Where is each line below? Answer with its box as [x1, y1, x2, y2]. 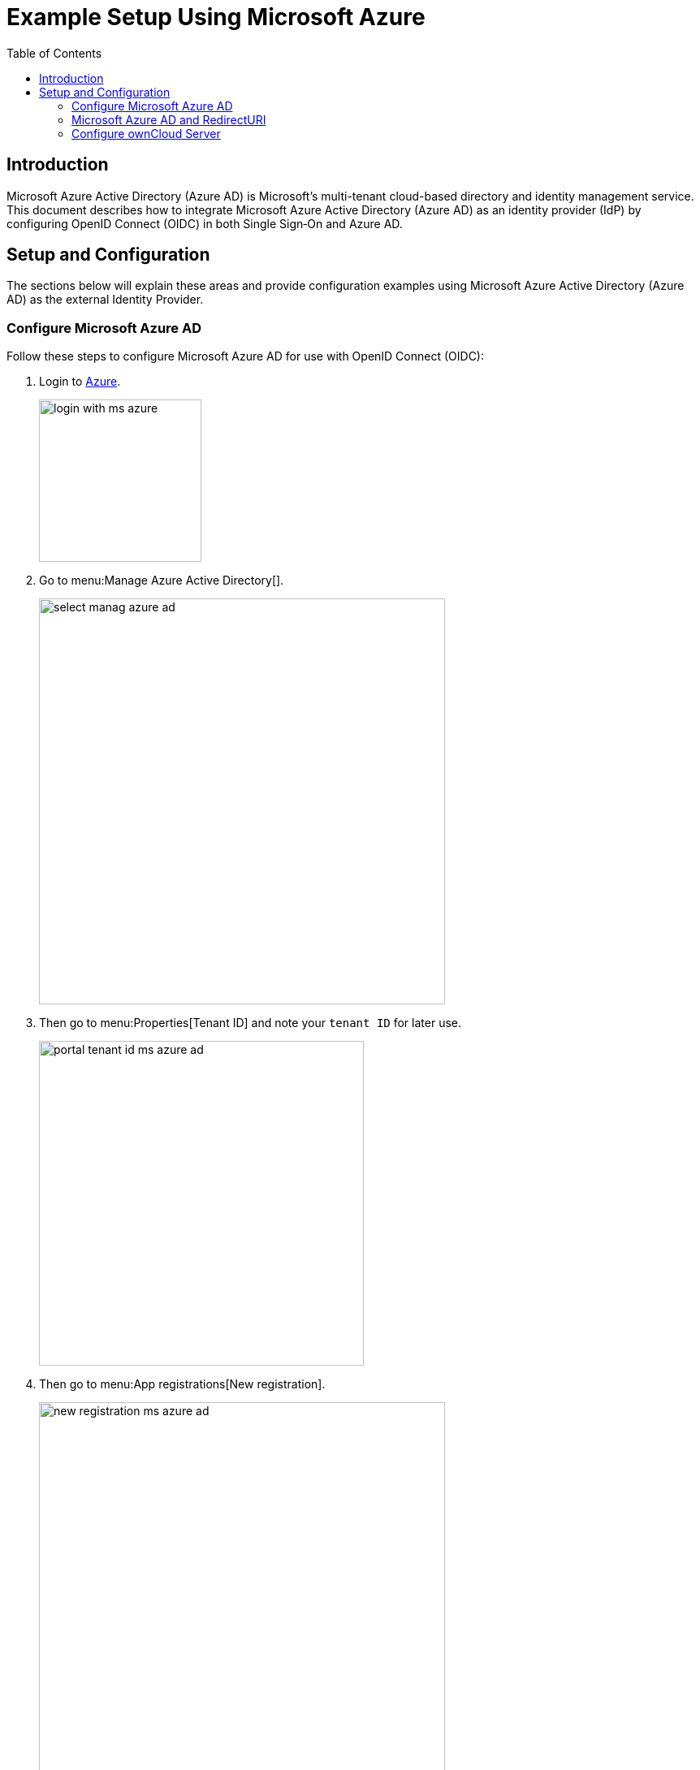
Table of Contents [6, 45, 102, 60]
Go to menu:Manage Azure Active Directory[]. [39, 573, 284, 588]
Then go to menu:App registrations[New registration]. [39, 1377, 326, 1392]
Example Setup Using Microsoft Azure [6, 3, 426, 31]
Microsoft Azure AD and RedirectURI [71, 112, 266, 127]
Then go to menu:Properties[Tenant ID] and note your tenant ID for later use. [39, 1016, 461, 1030]
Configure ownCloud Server [71, 126, 221, 140]
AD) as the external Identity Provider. [6, 292, 204, 307]
